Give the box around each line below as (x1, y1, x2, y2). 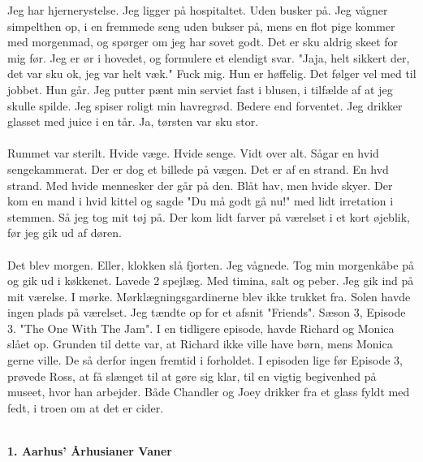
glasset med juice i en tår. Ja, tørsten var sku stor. (7, 113, 259, 130)
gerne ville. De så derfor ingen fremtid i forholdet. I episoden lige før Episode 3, (7, 352, 403, 369)
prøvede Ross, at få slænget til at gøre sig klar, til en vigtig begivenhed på (7, 367, 377, 384)
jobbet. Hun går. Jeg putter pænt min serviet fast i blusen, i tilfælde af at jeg (7, 80, 393, 97)
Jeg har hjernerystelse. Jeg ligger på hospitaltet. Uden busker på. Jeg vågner (7, 2, 388, 18)
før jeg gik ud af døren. (7, 224, 122, 241)
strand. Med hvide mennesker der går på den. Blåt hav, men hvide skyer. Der (7, 176, 393, 193)
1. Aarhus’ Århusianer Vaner (7, 443, 172, 460)
